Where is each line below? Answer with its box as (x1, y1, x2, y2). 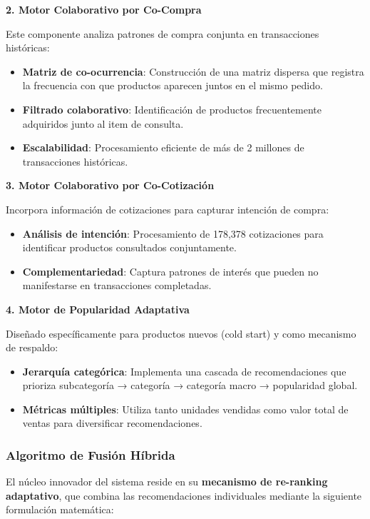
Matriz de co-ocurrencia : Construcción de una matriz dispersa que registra (22, 64, 364, 79)
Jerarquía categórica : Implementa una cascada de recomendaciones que (22, 363, 346, 378)
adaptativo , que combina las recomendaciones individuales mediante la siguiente (6, 488, 362, 503)
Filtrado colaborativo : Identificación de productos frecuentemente (22, 101, 322, 116)
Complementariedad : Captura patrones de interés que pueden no (22, 263, 319, 278)
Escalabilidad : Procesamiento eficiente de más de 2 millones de (22, 140, 304, 155)
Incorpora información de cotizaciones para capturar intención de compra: (6, 201, 329, 216)
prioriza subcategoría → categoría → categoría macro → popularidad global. (22, 378, 358, 393)
